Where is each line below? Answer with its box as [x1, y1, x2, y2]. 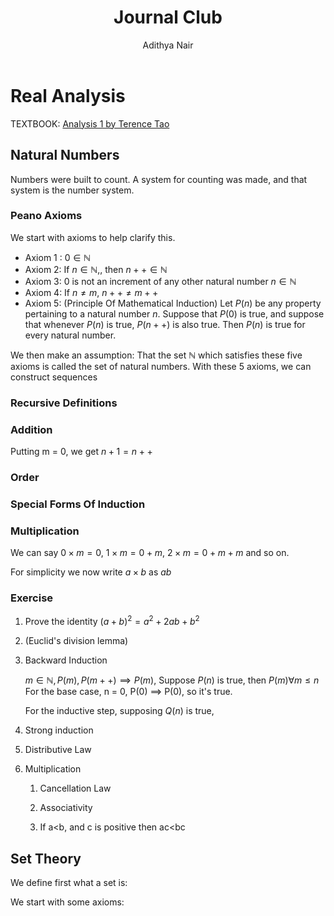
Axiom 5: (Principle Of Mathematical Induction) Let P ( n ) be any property [24, 297, 322, 309]
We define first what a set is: [10, 876, 128, 888]
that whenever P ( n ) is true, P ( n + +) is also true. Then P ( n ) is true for [24, 318, 306, 330]
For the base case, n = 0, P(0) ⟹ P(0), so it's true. [24, 686, 233, 698]
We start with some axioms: [10, 896, 125, 908]
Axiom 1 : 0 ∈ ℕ [24, 251, 91, 263]
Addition [10, 422, 53, 436]
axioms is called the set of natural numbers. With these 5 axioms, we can [10, 360, 312, 372]
